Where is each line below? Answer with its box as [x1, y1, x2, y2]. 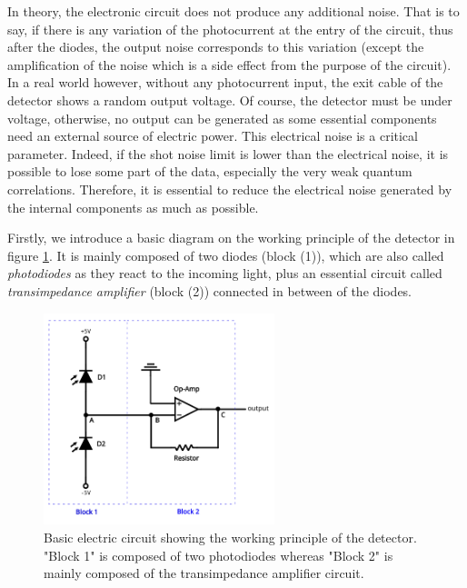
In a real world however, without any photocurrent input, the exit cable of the [7, 73, 443, 92]
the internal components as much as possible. [7, 197, 259, 216]
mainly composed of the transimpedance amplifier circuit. [44, 563, 364, 583]
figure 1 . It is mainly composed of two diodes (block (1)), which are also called [7, 245, 444, 264]
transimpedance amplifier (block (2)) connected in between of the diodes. [7, 281, 412, 300]
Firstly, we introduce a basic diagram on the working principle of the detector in [7, 228, 455, 247]
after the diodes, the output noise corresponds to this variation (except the [7, 37, 424, 56]
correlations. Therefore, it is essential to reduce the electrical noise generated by [7, 179, 452, 198]
